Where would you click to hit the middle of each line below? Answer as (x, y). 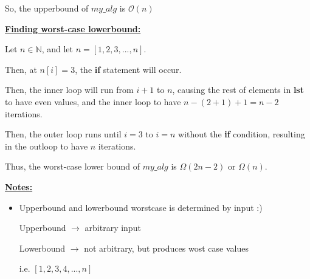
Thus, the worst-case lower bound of (72, 166)
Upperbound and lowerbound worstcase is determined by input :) (141, 207)
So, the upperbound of (47, 8)
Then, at (21, 69)
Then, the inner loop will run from (69, 90)
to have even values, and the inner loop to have (93, 101)
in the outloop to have (46, 146)
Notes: (19, 186)
